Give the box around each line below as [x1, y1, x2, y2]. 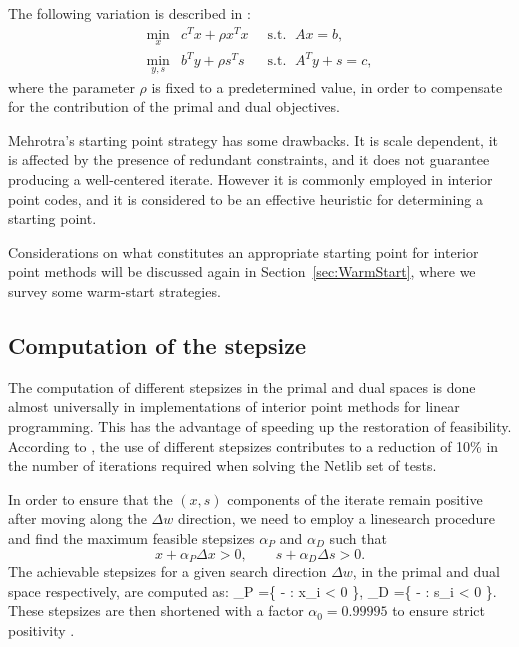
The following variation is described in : [8, 3, 251, 23]
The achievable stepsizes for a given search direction [8, 561, 327, 582]
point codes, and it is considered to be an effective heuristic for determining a [8, 188, 483, 209]
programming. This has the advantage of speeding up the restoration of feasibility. [8, 416, 512, 436]
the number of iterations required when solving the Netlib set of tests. [8, 455, 437, 476]
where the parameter [8, 76, 135, 97]
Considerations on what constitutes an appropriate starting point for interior [8, 241, 479, 262]
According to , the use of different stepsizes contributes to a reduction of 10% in [8, 435, 499, 456]
